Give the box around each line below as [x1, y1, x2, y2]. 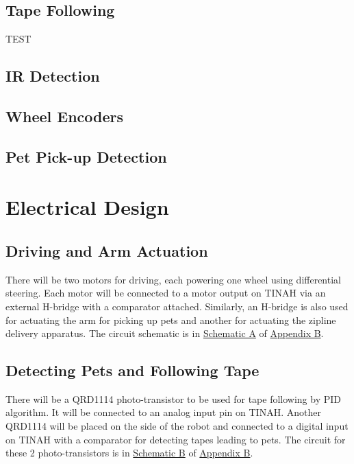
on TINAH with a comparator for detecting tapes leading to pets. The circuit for [5, 432, 346, 446]
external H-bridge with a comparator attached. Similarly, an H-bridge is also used [5, 299, 349, 313]
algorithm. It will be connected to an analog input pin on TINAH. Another [5, 405, 321, 419]
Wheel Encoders [5, 105, 124, 126]
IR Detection [5, 65, 100, 86]
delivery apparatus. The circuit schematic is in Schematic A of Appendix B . [5, 326, 324, 340]
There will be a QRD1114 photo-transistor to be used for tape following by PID [5, 391, 342, 406]
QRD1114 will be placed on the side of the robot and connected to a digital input [5, 419, 349, 433]
